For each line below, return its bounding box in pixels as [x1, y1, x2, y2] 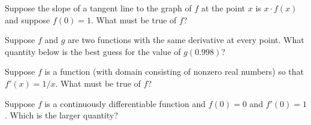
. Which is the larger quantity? [5, 109, 118, 121]
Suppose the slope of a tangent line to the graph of [5, 2, 192, 14]
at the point [201, 2, 246, 14]
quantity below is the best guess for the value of [5, 45, 181, 57]
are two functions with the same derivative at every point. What [68, 33, 304, 46]
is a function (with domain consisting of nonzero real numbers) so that [44, 65, 304, 78]
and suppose [5, 13, 50, 26]
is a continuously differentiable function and [44, 97, 206, 109]
